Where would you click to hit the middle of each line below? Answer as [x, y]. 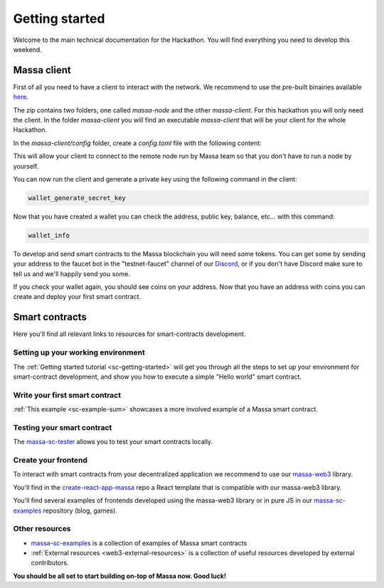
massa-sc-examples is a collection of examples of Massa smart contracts [139, 543]
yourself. [26, 166]
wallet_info [49, 235]
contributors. [50, 563]
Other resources [42, 529]
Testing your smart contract [63, 427]
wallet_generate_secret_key [77, 198]
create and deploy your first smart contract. [77, 297]
